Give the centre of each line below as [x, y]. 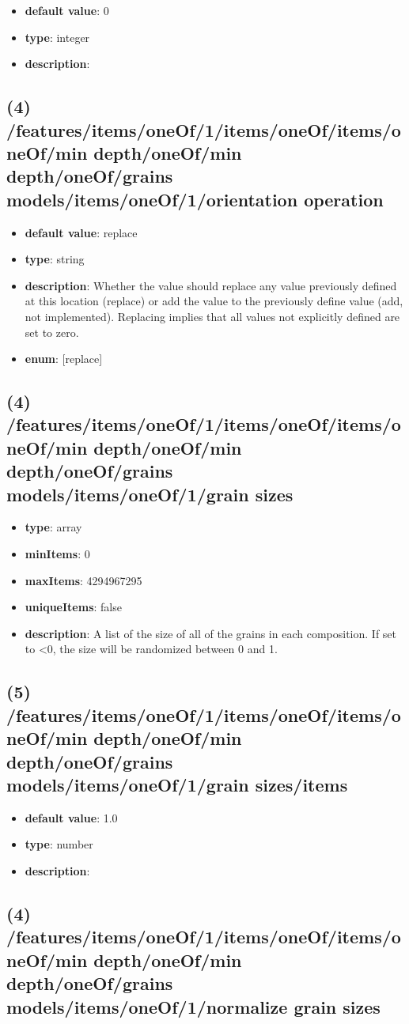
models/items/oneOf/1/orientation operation [195, 199]
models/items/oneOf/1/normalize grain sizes [193, 1006]
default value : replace [81, 232]
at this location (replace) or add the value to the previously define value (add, [214, 301]
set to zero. [52, 332]
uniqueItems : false [73, 607]
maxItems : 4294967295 [83, 580]
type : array [53, 527]
